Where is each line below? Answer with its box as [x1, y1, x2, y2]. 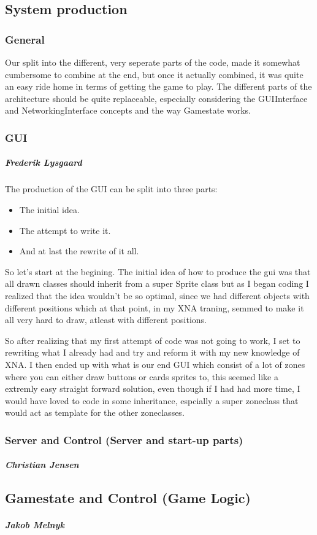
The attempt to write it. [19, 224, 111, 236]
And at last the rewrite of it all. [19, 244, 139, 257]
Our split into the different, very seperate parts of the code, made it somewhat [5, 56, 300, 68]
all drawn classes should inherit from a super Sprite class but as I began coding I [5, 277, 309, 290]
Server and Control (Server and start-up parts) [5, 432, 243, 447]
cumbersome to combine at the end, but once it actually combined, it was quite [5, 68, 304, 80]
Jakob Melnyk [5, 518, 64, 531]
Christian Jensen [5, 458, 79, 471]
